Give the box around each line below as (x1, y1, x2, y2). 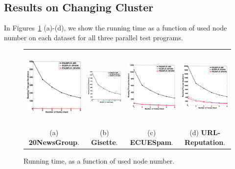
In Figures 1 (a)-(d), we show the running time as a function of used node (4, 23, 227, 33)
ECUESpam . (130, 137, 173, 147)
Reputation (185, 137, 224, 147)
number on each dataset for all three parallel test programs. (4, 32, 183, 42)
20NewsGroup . (28, 137, 79, 147)
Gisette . (91, 137, 118, 147)
